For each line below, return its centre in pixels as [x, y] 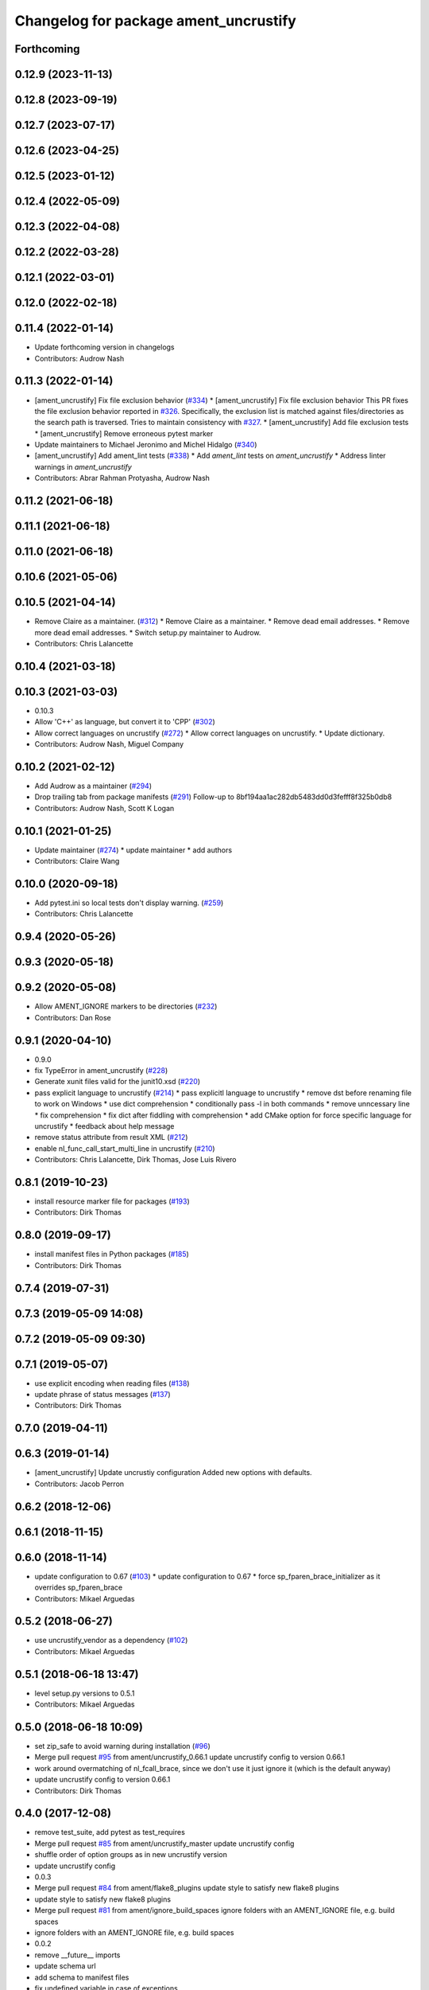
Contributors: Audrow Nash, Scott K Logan [104, 808]
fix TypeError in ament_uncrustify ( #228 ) [101, 1071]
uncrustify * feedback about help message [104, 1126]
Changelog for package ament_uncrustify [156, 21]
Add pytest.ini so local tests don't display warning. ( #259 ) [129, 903]
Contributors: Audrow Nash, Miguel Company [109, 744]
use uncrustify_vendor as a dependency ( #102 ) [111, 1641]
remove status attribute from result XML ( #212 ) [111, 1137]
